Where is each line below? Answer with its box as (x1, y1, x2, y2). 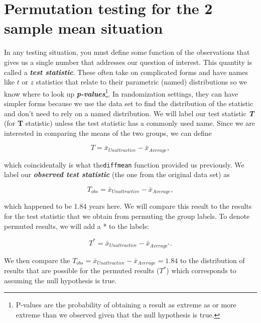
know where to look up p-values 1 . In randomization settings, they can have (4, 87, 238, 99)
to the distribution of (180, 255, 245, 265)
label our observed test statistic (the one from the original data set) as (4, 169, 230, 180)
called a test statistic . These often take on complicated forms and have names (4, 66, 248, 77)
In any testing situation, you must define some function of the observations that (4, 47, 250, 57)
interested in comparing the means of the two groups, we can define (4, 127, 212, 138)
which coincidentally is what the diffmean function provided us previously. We (4, 159, 244, 170)
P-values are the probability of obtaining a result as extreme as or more (16, 299, 236, 310)
